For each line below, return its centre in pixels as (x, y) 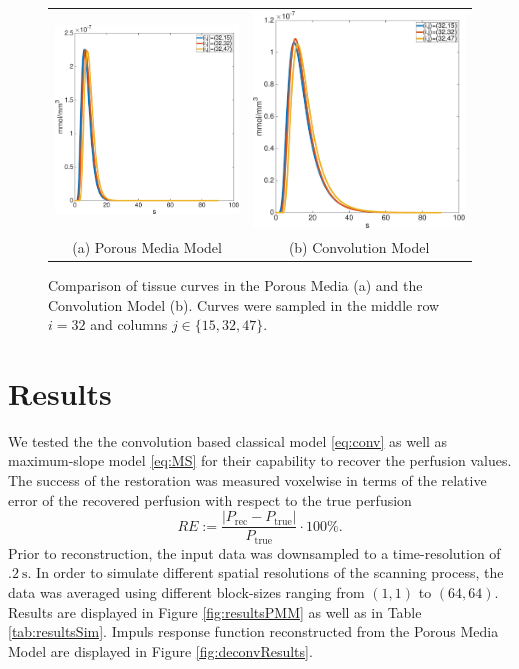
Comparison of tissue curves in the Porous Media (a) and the (235, 284)
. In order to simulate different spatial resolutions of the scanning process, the (265, 572)
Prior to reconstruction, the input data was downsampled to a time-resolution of (254, 552)
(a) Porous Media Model (147, 246)
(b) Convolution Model (359, 246)
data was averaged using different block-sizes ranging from (186, 591)
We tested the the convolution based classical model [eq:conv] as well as (228, 440)
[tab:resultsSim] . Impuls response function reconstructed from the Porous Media (253, 631)
